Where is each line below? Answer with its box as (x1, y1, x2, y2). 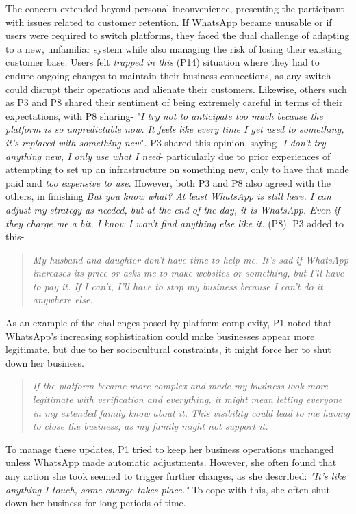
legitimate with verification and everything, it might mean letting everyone (32, 392, 343, 407)
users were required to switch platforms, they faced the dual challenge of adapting (5, 28, 350, 42)
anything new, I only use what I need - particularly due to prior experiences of (5, 149, 331, 163)
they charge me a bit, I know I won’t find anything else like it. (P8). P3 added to (5, 216, 344, 230)
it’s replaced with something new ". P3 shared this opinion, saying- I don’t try (5, 135, 326, 149)
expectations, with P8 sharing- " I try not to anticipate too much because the (5, 108, 323, 123)
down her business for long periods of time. (5, 496, 186, 510)
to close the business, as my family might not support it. (32, 419, 268, 433)
